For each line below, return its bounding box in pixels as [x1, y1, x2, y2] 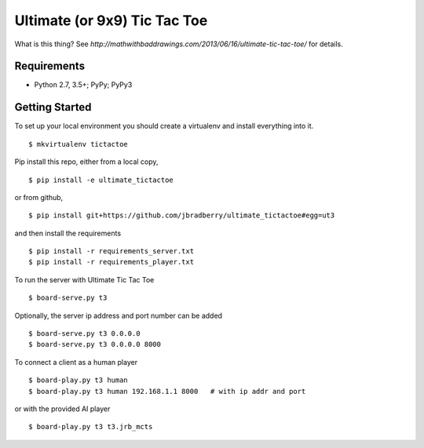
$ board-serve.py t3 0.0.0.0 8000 [28, 340, 161, 349]
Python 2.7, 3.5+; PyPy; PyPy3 [34, 80, 133, 89]
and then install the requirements [14, 228, 122, 238]
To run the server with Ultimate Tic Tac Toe [14, 275, 155, 284]
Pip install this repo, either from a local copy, [14, 157, 159, 166]
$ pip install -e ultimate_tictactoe [28, 175, 174, 184]
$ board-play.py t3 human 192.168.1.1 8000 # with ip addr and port [28, 387, 306, 395]
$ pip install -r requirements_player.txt [28, 257, 195, 267]
